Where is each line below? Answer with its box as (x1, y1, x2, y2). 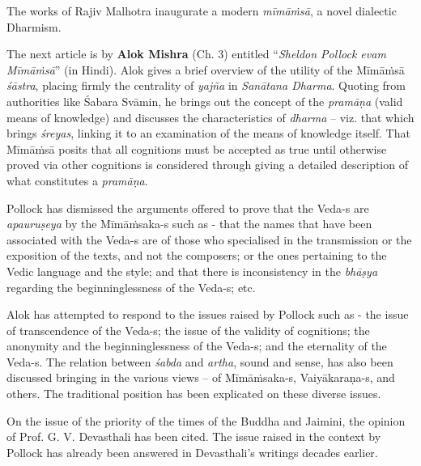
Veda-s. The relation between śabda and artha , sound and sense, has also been (6, 353, 393, 370)
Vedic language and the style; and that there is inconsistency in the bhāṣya (6, 262, 378, 279)
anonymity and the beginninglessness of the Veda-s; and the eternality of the (6, 337, 387, 354)
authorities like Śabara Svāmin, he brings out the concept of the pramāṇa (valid (6, 92, 403, 109)
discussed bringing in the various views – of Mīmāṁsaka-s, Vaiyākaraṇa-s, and (6, 369, 395, 386)
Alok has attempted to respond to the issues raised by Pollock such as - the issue (6, 306, 409, 323)
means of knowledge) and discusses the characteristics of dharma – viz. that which (6, 108, 415, 125)
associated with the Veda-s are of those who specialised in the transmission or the (6, 231, 412, 248)
